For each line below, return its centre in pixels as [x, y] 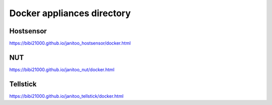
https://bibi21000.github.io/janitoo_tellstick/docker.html [66, 96]
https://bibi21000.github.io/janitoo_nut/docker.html [62, 69]
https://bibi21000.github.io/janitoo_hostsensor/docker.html [70, 43]
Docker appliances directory [70, 13]
